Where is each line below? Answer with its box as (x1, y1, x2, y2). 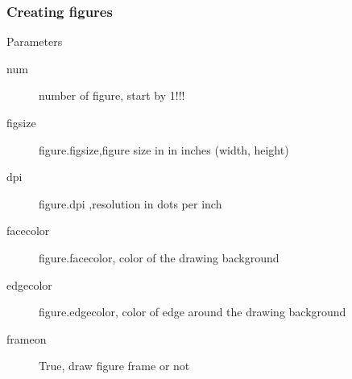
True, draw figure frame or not (39, 357, 190, 374)
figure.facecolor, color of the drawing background (39, 249, 280, 266)
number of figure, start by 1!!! (39, 87, 185, 104)
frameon (6, 330, 47, 347)
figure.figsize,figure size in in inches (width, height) (39, 141, 289, 158)
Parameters (6, 33, 63, 50)
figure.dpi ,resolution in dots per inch (39, 195, 222, 212)
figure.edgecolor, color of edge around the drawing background (39, 303, 346, 320)
